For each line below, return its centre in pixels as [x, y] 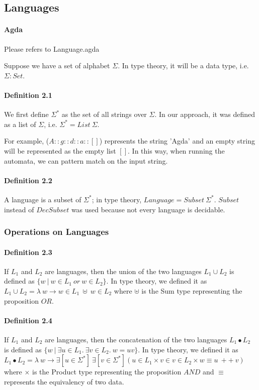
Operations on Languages [57, 232]
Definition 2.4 [28, 320]
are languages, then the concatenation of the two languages [136, 339]
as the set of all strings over [104, 114]
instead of [19, 209]
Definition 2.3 [28, 252]
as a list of [20, 124]
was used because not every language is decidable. [148, 209]
